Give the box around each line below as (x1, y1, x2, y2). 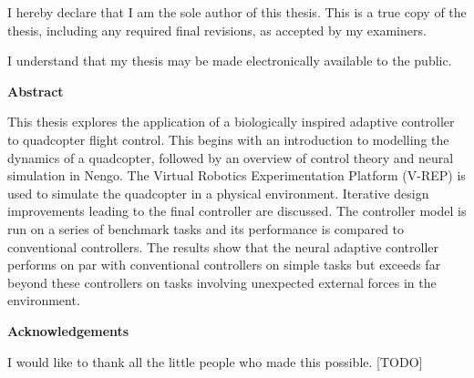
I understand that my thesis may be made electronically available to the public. (7, 51, 452, 70)
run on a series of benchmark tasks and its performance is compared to (7, 219, 405, 238)
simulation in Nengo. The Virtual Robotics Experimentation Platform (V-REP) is (7, 166, 466, 185)
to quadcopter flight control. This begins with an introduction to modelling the (7, 129, 449, 148)
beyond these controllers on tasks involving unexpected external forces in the (7, 272, 437, 291)
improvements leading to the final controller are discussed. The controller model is (7, 201, 467, 220)
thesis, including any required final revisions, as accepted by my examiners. (7, 20, 427, 39)
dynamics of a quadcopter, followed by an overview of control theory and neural (7, 148, 454, 167)
